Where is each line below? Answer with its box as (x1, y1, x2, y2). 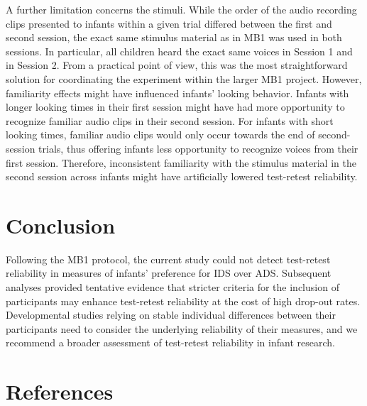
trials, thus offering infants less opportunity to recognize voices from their (38, 141, 358, 155)
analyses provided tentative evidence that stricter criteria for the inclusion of (6, 280, 339, 295)
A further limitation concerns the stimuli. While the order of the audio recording (6, 2, 357, 16)
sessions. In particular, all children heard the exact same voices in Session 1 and (6, 43, 353, 58)
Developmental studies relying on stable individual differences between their (6, 307, 336, 322)
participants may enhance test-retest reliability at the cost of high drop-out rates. (6, 293, 361, 308)
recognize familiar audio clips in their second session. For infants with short (6, 113, 334, 128)
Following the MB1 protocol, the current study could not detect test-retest (6, 251, 331, 266)
